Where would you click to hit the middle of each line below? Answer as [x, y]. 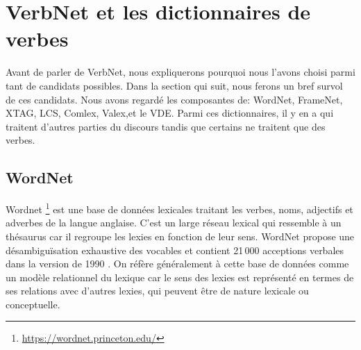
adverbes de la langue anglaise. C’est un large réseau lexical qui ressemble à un [174, 223]
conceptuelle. [33, 304]
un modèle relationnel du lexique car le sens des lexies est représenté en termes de [180, 277]
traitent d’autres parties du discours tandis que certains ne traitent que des [166, 126]
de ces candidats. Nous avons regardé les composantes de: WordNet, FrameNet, [174, 99]
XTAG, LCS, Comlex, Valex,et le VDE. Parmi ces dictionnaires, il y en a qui [170, 113]
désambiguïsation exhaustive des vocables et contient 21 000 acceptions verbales [175, 250]
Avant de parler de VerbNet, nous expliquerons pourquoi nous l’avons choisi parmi [180, 72]
